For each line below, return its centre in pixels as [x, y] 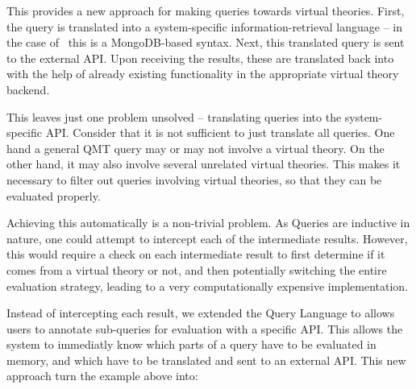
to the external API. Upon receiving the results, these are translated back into [200, 58]
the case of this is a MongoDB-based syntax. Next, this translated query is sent [206, 42]
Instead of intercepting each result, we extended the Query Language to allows [201, 313]
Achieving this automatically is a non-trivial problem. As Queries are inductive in [208, 223]
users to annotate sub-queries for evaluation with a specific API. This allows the [205, 328]
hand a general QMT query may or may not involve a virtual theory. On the [196, 148]
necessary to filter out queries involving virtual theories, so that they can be [194, 179]
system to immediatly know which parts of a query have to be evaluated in [191, 344]
